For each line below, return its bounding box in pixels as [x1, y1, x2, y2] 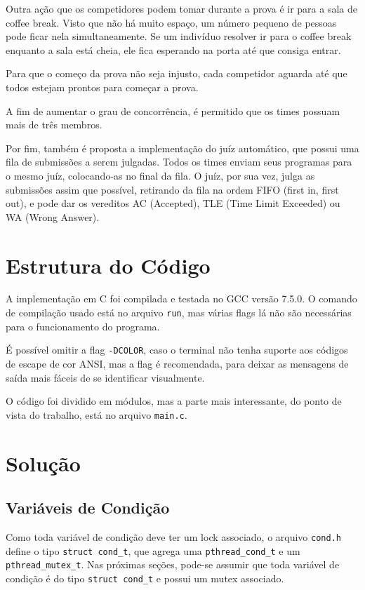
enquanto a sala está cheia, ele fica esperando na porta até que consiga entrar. [6, 42, 341, 57]
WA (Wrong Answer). [6, 209, 100, 224]
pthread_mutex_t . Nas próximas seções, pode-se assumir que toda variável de [6, 557, 340, 572]
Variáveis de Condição [6, 497, 170, 518]
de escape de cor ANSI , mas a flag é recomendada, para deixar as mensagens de [6, 356, 349, 370]
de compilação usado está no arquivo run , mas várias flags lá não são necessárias [6, 305, 352, 320]
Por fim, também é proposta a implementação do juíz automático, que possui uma [6, 140, 359, 155]
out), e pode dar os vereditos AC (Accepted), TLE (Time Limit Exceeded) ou [6, 196, 340, 210]
